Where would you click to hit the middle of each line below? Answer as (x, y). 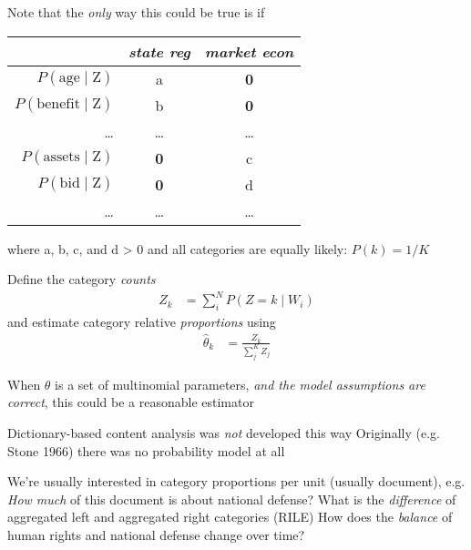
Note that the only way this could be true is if (136, 12)
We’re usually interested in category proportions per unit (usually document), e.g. (236, 481)
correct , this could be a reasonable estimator (131, 402)
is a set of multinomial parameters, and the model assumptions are (240, 384)
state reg (159, 51)
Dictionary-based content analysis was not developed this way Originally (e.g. (224, 432)
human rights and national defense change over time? (156, 534)
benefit (58, 104)
